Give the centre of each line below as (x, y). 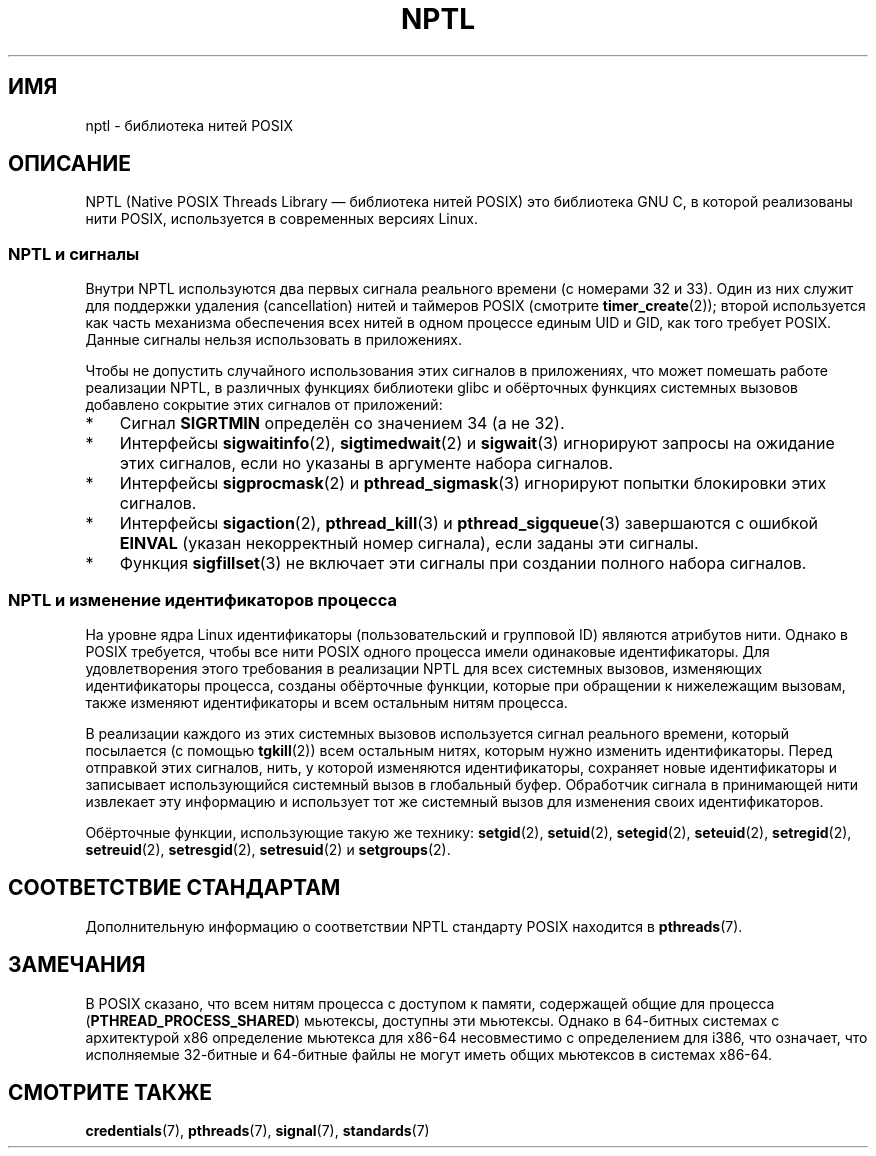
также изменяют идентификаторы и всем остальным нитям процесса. (326, 702)
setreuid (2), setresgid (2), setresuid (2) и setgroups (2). (268, 849)
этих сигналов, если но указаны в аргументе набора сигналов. (366, 463)
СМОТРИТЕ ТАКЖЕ (110, 1093)
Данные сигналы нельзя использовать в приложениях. (274, 340)
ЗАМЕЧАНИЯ (77, 965)
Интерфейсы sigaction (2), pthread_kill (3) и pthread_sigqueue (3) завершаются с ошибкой (468, 523)
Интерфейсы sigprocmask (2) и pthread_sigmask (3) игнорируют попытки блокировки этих (473, 483)
